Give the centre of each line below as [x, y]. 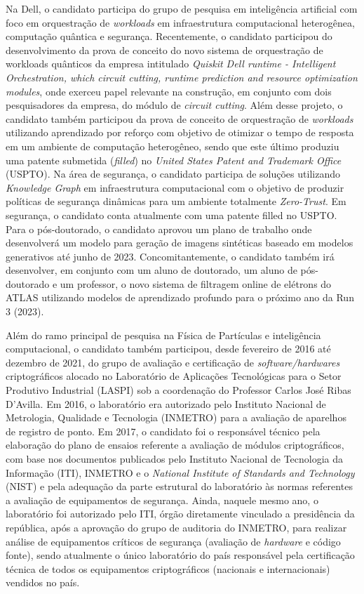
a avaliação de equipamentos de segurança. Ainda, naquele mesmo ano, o [162, 500]
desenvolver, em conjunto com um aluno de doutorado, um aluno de [151, 270]
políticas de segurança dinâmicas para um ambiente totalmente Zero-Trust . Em [176, 201]
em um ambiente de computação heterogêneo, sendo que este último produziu [173, 146]
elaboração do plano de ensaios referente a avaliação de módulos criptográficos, [175, 445]
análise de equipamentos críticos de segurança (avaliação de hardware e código [173, 541]
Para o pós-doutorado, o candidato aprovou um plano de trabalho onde [159, 229]
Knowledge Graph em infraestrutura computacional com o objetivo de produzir [175, 187]
